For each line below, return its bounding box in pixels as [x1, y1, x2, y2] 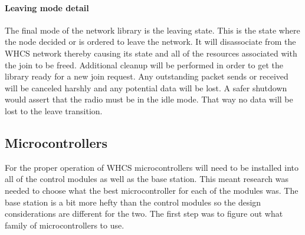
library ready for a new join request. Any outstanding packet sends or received [5, 70, 288, 82]
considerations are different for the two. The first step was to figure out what [5, 207, 283, 220]
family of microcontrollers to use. [5, 219, 124, 231]
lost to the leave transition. [5, 104, 103, 117]
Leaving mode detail [5, 1, 89, 14]
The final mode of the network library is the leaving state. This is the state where [5, 24, 300, 36]
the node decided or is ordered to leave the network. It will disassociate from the [5, 35, 296, 48]
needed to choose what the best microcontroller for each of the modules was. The [5, 184, 299, 196]
